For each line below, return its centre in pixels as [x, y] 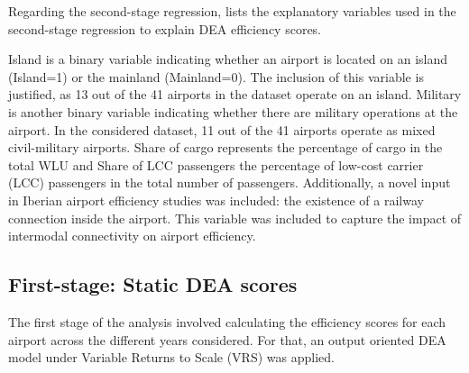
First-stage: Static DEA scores [153, 284]
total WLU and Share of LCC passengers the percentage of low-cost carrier [216, 164]
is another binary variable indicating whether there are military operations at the [233, 111]
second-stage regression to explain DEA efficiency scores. [165, 28]
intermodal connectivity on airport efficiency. [132, 236]
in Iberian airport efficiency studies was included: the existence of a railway [216, 200]
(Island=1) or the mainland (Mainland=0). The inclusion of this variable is [216, 76]
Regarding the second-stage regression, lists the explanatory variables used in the [232, 11]
